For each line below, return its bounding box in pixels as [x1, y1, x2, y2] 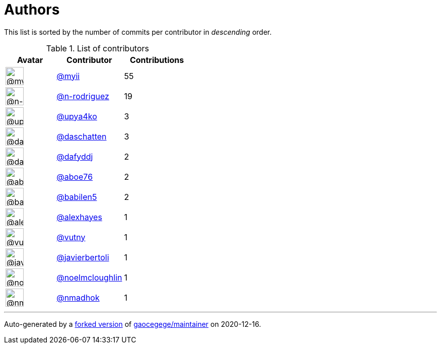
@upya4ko [56, 111, 97, 121]
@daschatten [56, 131, 107, 142]
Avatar [17, 54, 43, 65]
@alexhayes [56, 212, 102, 222]
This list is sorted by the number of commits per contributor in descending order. [4, 27, 272, 36]
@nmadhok [56, 292, 100, 303]
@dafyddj [56, 151, 93, 162]
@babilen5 [56, 191, 97, 202]
